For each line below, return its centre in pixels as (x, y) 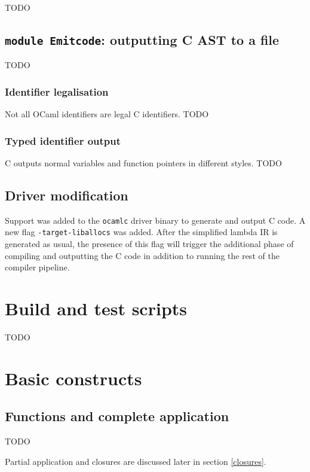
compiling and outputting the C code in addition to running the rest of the (142, 255)
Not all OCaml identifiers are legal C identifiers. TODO (107, 114)
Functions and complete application (117, 416)
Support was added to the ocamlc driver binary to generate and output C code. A (155, 220)
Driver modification (67, 195)
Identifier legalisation (57, 91)
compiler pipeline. (37, 267)
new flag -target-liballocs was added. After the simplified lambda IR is (141, 232)
